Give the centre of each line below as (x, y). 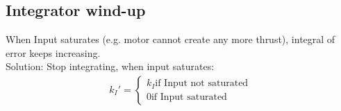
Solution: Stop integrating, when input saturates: (110, 66)
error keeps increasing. (53, 52)
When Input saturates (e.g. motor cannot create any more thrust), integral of (170, 39)
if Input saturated (189, 97)
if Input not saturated (202, 84)
